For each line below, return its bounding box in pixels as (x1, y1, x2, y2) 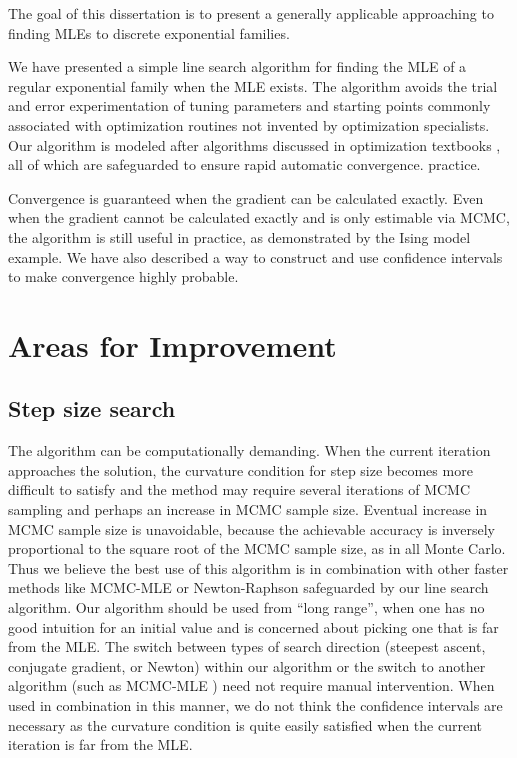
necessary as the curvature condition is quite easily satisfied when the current (8, 714, 482, 735)
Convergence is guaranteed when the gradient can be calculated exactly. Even (8, 187, 484, 208)
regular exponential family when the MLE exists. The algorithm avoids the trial (8, 75, 498, 96)
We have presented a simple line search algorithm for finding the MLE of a (8, 56, 467, 77)
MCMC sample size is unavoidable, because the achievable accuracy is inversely (8, 518, 495, 539)
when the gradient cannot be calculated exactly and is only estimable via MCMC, (8, 207, 510, 228)
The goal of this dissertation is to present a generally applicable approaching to (8, 3, 494, 23)
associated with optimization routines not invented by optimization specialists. (8, 114, 490, 135)
